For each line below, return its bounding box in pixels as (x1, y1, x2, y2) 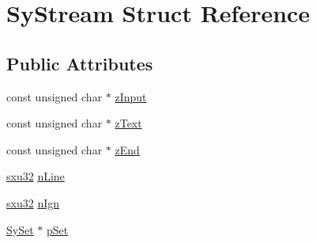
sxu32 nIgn (6, 194, 59, 211)
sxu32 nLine (6, 168, 65, 184)
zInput (115, 88, 147, 104)
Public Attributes (6, 51, 153, 75)
